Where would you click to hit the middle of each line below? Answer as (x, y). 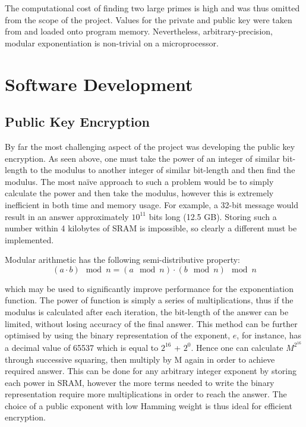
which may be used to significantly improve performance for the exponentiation (149, 288)
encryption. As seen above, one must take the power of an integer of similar (142, 158)
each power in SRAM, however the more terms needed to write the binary (140, 382)
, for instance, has (269, 335)
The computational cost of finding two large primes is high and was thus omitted (152, 8)
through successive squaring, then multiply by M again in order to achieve (140, 359)
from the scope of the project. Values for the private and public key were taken (149, 19)
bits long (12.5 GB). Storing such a (213, 216)
